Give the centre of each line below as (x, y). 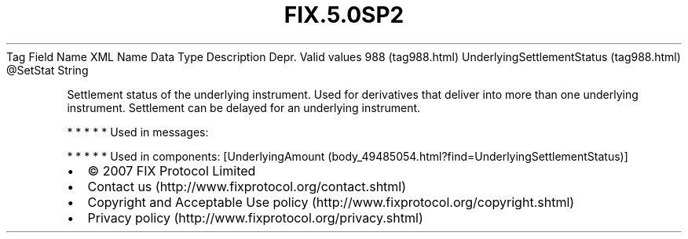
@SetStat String (48, 70)
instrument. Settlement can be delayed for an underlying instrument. (244, 107)
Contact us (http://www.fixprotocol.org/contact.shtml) (247, 186)
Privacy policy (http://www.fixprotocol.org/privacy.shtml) (255, 217)
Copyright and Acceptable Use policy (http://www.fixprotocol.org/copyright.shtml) (331, 202)
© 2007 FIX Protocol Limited (172, 170)
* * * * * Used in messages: (138, 132)
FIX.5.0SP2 (344, 15)
